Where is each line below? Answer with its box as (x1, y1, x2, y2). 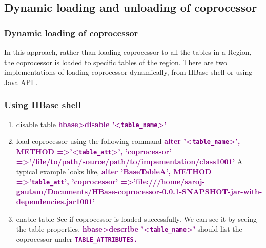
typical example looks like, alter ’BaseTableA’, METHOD (16, 166, 212, 177)
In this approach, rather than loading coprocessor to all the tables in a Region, (4, 47, 252, 57)
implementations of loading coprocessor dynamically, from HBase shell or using (4, 67, 253, 77)
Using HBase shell (4, 98, 81, 111)
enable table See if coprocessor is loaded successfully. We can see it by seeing (16, 213, 257, 224)
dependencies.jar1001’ (16, 196, 95, 206)
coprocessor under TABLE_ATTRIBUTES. (16, 233, 137, 244)
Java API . (4, 76, 38, 87)
